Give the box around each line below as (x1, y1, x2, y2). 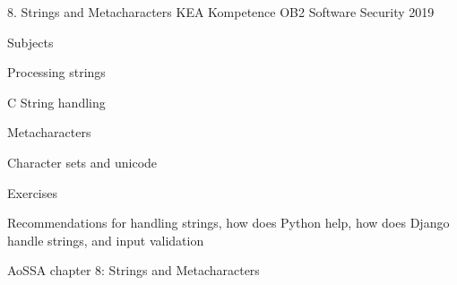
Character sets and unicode (7, 152, 158, 171)
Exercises (7, 183, 57, 202)
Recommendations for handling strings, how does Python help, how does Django (7, 213, 450, 232)
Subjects (7, 32, 54, 51)
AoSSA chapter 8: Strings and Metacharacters (7, 261, 260, 280)
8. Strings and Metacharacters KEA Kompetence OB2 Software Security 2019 (7, 3, 435, 21)
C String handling (7, 92, 106, 111)
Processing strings (7, 63, 106, 82)
